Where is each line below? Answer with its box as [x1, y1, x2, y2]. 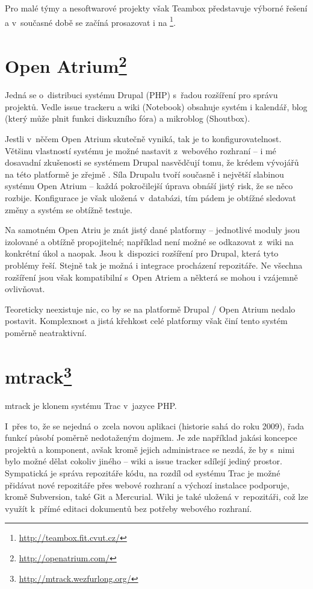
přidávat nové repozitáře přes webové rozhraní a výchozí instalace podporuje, [5, 478, 290, 491]
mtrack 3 [5, 361, 72, 389]
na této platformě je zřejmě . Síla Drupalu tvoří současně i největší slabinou [5, 167, 284, 180]
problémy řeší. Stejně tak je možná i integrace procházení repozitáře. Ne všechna [5, 259, 303, 272]
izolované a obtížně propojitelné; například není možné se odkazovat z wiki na [5, 235, 294, 248]
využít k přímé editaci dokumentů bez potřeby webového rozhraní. [5, 502, 252, 514]
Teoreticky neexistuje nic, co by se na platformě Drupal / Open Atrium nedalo [5, 302, 296, 315]
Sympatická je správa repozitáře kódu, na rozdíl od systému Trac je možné [5, 467, 280, 479]
